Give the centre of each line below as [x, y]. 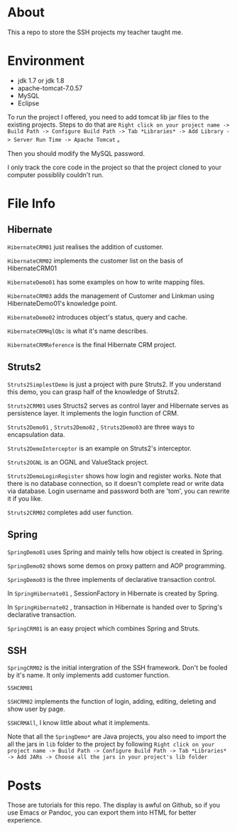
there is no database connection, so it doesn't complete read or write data [116, 483]
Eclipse [28, 103]
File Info [31, 204]
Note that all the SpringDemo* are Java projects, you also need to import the [117, 736]
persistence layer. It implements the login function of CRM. [93, 413]
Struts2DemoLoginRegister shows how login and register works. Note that [115, 476]
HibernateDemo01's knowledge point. [62, 303]
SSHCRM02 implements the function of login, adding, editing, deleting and [112, 702]
